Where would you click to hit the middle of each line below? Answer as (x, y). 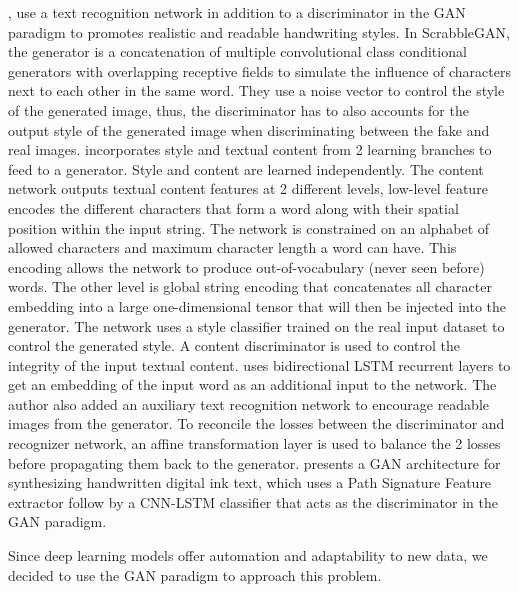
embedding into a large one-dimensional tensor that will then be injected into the (257, 305)
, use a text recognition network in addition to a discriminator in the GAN (237, 12)
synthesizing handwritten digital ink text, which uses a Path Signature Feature (250, 482)
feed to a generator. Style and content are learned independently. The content (246, 168)
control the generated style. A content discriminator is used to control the (234, 345)
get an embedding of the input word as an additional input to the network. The (252, 384)
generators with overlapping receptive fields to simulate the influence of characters (259, 70)
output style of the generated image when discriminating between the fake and (249, 129)
